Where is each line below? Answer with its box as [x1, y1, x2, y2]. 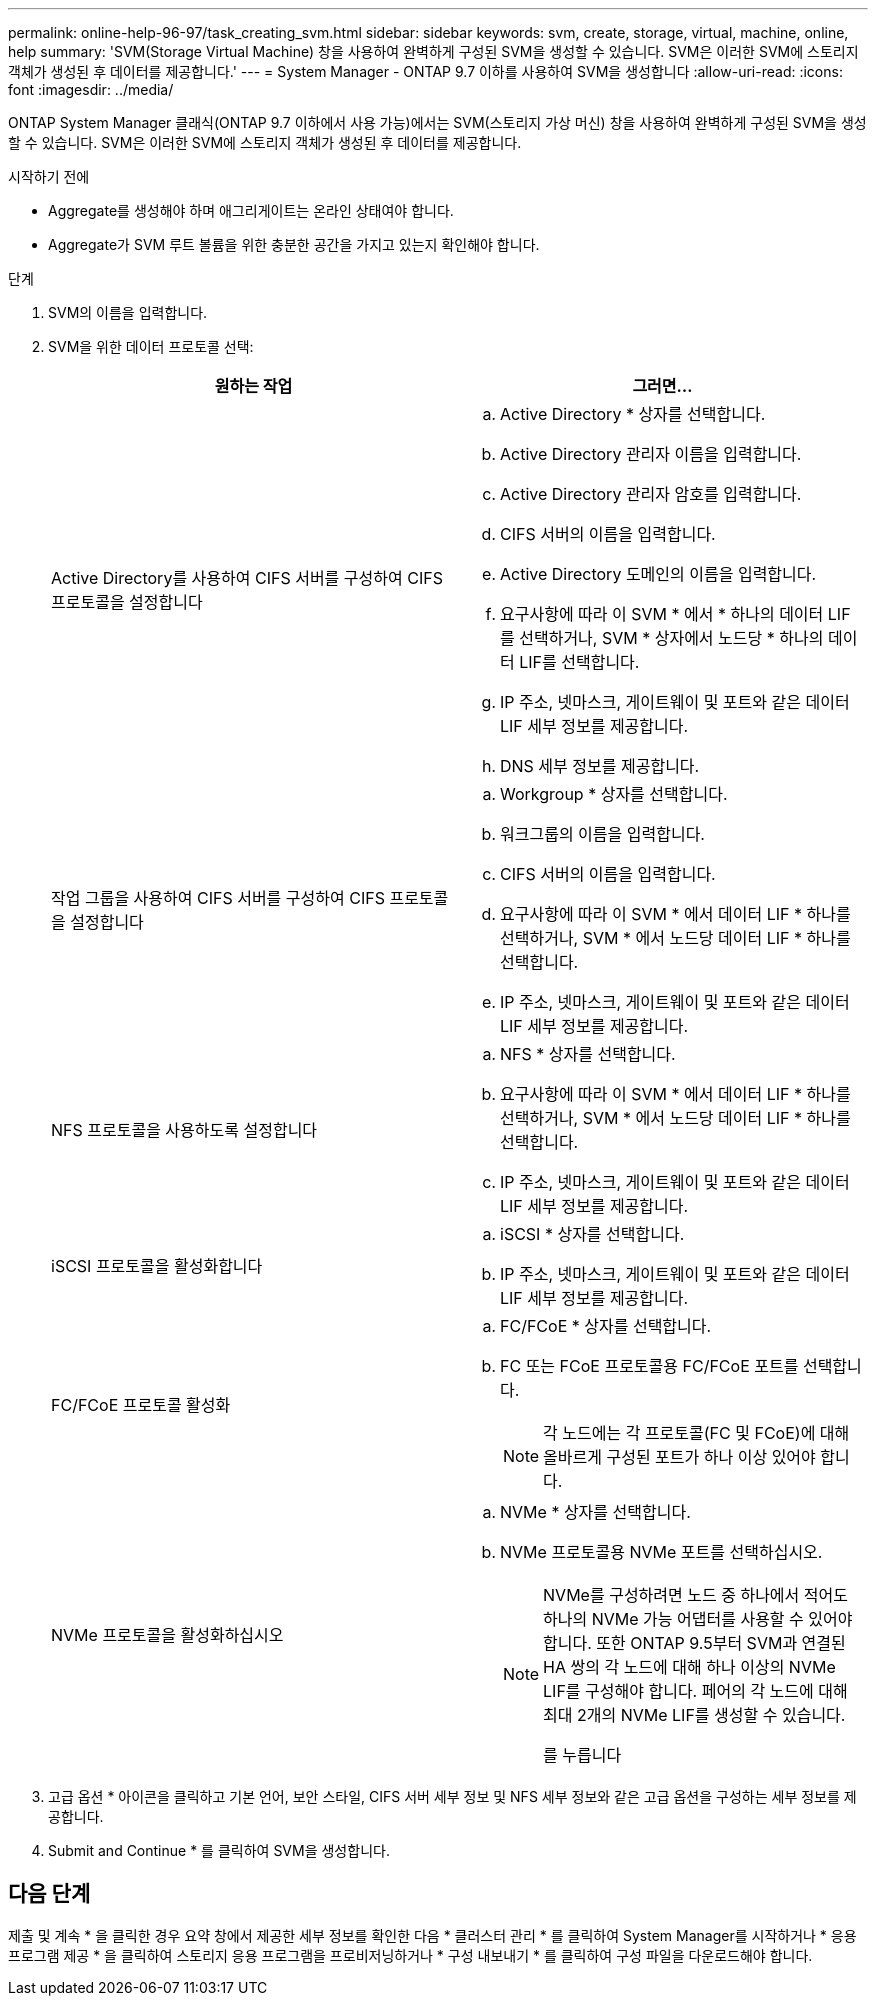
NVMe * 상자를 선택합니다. [500, 1502, 691, 1522]
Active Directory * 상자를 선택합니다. [500, 404, 766, 424]
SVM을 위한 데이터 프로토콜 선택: [48, 338, 254, 355]
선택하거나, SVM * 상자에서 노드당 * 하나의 [519, 628, 824, 648]
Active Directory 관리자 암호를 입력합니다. [500, 484, 802, 504]
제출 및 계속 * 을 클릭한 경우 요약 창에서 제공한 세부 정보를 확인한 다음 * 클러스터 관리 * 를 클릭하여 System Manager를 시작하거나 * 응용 [8, 1926, 857, 1944]
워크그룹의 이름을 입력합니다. [500, 824, 705, 844]
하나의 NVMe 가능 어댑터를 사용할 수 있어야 [543, 1609, 853, 1629]
